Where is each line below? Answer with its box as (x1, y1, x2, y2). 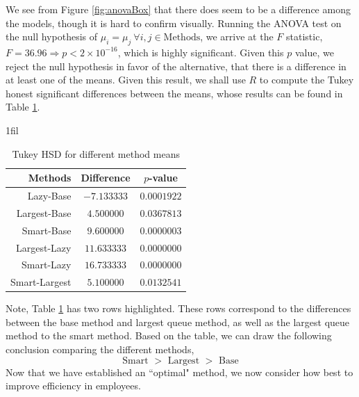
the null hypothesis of (6, 29, 98, 44)
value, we (294, 44, 334, 59)
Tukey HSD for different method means (12, 146, 180, 161)
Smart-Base (22, 222, 72, 237)
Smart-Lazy (22, 257, 72, 272)
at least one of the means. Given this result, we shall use (6, 72, 246, 87)
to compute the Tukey (259, 72, 354, 87)
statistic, (286, 29, 323, 44)
